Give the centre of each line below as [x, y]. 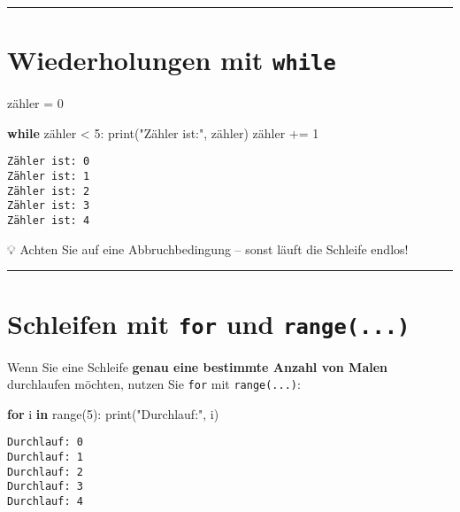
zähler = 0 [35, 103]
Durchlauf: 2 [45, 472]
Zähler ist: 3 [49, 206]
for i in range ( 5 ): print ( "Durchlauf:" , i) [113, 413]
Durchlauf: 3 [45, 487]
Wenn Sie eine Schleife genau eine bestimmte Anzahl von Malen [198, 366]
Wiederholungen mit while [172, 60]
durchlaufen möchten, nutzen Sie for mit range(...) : [154, 384]
